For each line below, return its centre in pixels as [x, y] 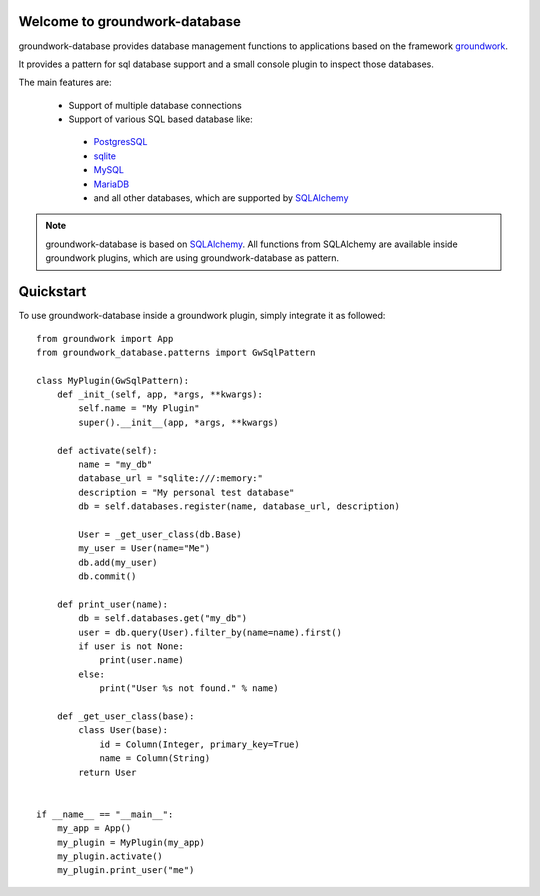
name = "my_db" [115, 464]
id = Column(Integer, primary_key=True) [199, 744]
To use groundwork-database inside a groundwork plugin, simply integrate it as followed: [202, 316]
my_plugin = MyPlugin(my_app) [130, 842]
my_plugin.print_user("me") [125, 870]
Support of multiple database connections [155, 105]
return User [107, 772]
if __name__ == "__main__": [105, 814]
